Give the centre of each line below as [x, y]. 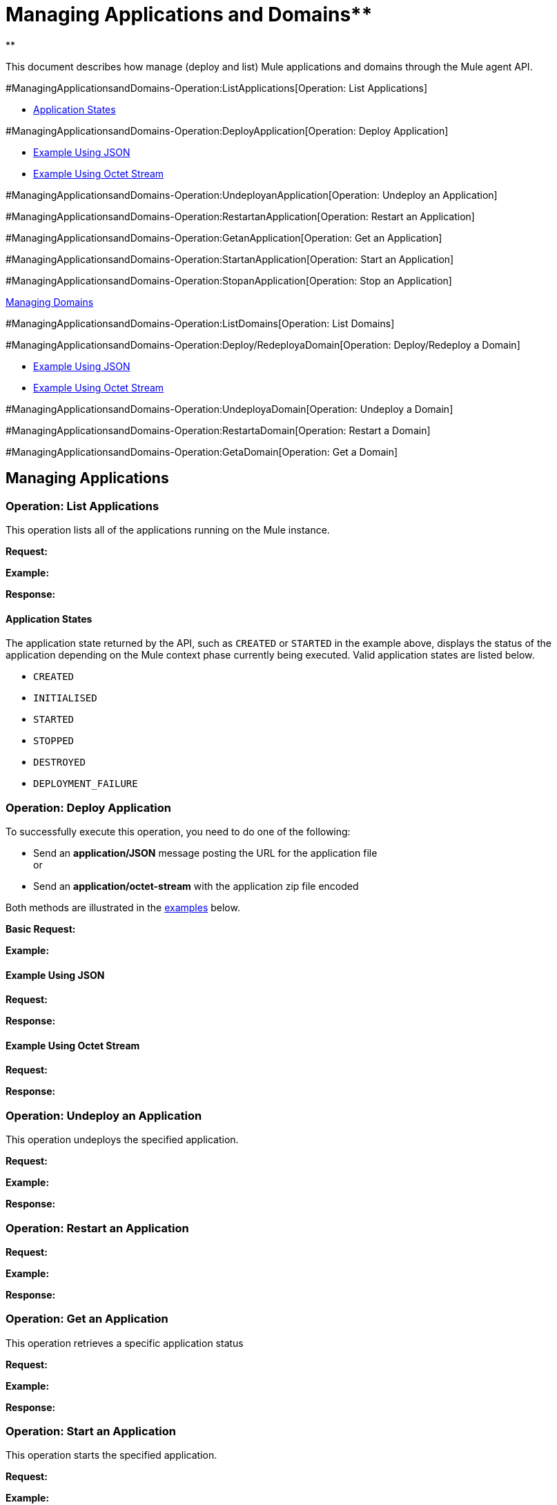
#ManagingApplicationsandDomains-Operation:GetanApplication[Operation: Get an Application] [224, 237]
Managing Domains [50, 302]
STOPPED [54, 741]
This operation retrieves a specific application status [125, 1343]
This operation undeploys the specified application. [122, 1140]
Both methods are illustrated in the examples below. [123, 907]
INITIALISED [65, 698]
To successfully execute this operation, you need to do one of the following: [178, 831]
